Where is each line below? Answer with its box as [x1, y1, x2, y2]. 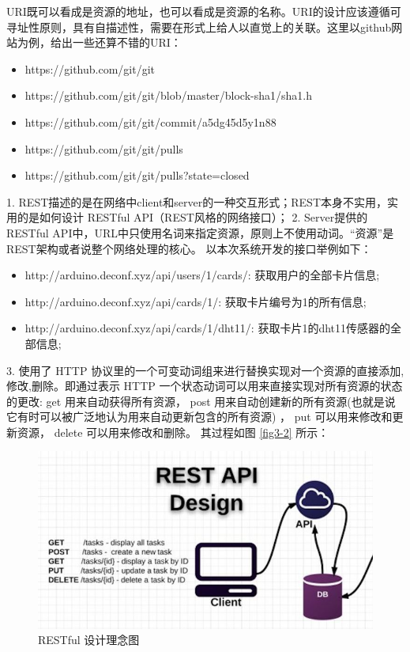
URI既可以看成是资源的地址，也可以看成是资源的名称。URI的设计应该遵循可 [6, 3, 401, 19]
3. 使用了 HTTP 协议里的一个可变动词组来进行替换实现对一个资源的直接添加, [6, 362, 404, 378]
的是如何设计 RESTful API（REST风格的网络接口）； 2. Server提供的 [17, 209, 368, 226]
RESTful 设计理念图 [38, 631, 140, 648]
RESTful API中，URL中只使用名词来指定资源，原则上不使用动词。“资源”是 [6, 224, 394, 241]
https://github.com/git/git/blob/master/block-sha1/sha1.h [24, 87, 313, 104]
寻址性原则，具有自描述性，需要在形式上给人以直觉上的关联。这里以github [6, 18, 392, 35]
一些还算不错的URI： [72, 34, 182, 51]
